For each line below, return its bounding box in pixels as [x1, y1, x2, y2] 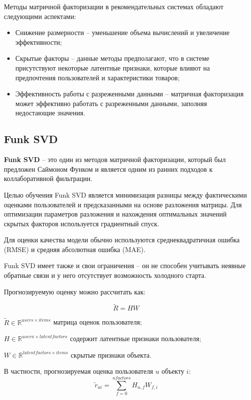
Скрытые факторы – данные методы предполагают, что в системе [15, 53, 209, 63]
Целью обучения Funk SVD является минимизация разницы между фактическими [4, 189, 247, 200]
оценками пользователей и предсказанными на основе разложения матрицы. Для [4, 199, 242, 209]
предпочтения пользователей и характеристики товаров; [15, 72, 180, 82]
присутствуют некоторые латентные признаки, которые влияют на [15, 62, 210, 73]
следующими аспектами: [4, 11, 76, 21]
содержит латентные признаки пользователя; [70, 333, 201, 344]
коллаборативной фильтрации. [4, 173, 93, 183]
